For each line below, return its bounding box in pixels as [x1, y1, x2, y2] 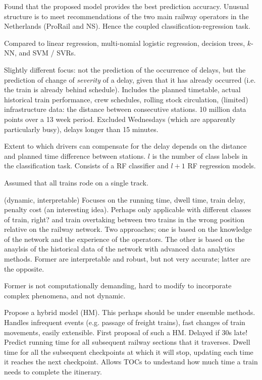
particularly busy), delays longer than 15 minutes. [4, 123, 159, 134]
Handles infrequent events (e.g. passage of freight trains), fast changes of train [4, 317, 245, 328]
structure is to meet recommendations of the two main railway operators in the [4, 11, 249, 21]
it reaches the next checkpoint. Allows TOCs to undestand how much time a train [4, 356, 258, 367]
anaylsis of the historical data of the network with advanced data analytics [4, 243, 235, 254]
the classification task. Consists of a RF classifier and [4, 160, 169, 171]
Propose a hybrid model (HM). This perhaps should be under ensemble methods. [4, 307, 255, 318]
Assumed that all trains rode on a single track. [4, 177, 148, 187]
